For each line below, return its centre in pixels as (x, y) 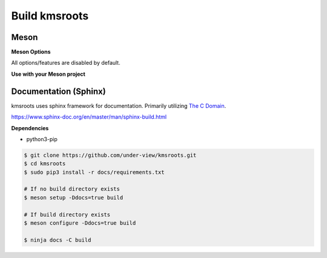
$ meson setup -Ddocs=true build (74, 197)
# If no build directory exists (72, 189)
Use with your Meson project (48, 74)
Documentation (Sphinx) (58, 91)
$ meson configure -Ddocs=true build (80, 223)
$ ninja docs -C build (58, 240)
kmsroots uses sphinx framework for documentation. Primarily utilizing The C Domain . (119, 105)
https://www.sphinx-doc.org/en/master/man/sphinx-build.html (89, 117)
